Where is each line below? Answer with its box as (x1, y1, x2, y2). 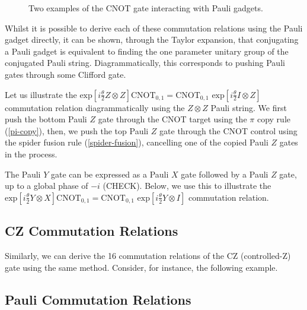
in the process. (5, 147, 57, 160)
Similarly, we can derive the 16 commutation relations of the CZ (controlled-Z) (5, 249, 291, 261)
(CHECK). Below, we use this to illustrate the (103, 179, 271, 192)
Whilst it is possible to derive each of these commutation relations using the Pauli (5, 21, 303, 34)
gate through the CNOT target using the (98, 113, 247, 125)
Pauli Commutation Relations (5, 290, 191, 308)
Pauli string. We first (210, 101, 287, 113)
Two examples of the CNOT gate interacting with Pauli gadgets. (28, 2, 263, 14)
